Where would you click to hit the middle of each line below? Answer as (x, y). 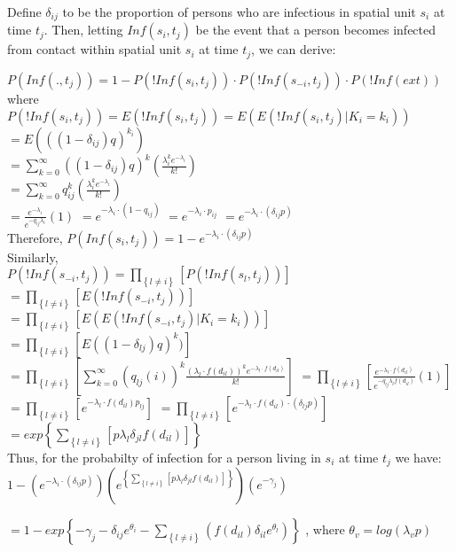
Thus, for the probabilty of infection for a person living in (164, 457)
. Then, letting (83, 30)
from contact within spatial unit (94, 49)
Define (24, 12)
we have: (418, 457)
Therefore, (35, 237)
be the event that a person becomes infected (316, 30)
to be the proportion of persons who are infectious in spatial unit (239, 12)
